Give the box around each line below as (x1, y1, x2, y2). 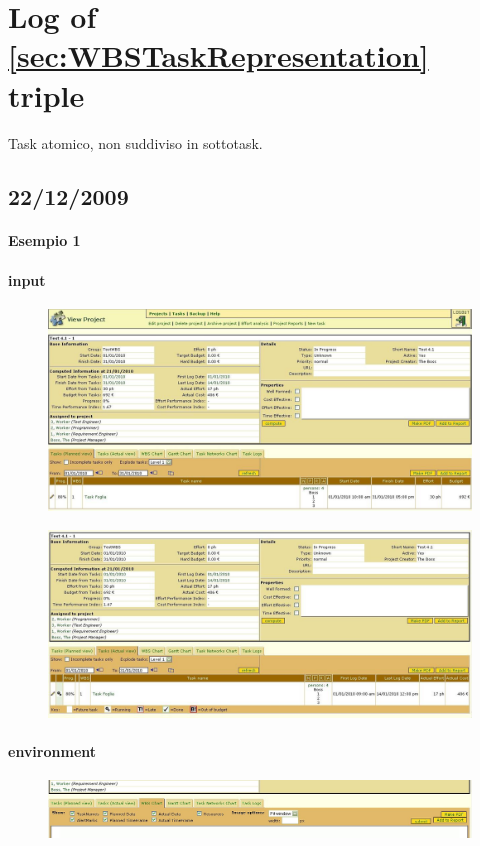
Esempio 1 (8, 230, 81, 251)
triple (8, 74, 85, 115)
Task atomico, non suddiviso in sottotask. (8, 132, 263, 153)
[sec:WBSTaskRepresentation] (8, 35, 429, 76)
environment (8, 740, 97, 761)
